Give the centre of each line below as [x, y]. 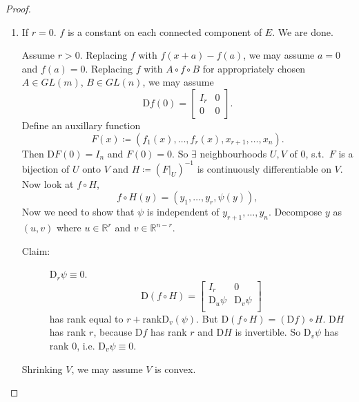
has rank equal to [86, 318]
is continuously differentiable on [264, 168]
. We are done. [303, 31]
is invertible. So [268, 332]
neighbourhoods [233, 153]
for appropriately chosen [254, 68]
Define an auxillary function [81, 125]
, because [113, 332]
